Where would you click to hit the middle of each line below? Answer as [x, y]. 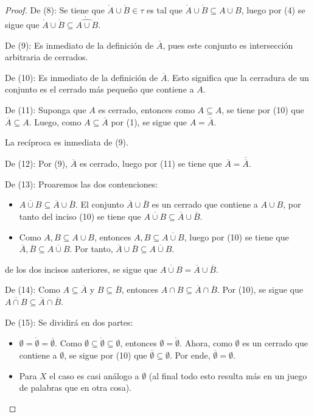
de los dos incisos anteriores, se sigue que [81, 269]
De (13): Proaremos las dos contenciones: [82, 184]
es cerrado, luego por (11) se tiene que [151, 163]
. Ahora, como [206, 343]
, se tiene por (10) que [263, 110]
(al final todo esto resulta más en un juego [228, 375]
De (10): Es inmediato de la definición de [82, 77]
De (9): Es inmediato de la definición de [79, 45]
